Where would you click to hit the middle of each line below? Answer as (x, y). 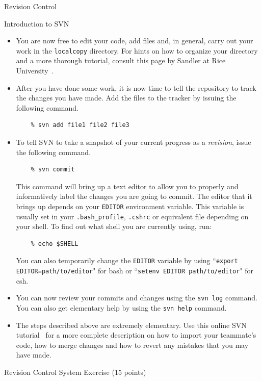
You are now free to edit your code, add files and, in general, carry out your (135, 41)
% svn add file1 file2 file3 (80, 125)
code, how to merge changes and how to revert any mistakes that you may (132, 345)
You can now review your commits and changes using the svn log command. (137, 298)
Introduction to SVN (37, 23)
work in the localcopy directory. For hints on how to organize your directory (137, 50)
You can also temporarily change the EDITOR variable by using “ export (127, 260)
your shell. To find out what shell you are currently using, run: (114, 226)
